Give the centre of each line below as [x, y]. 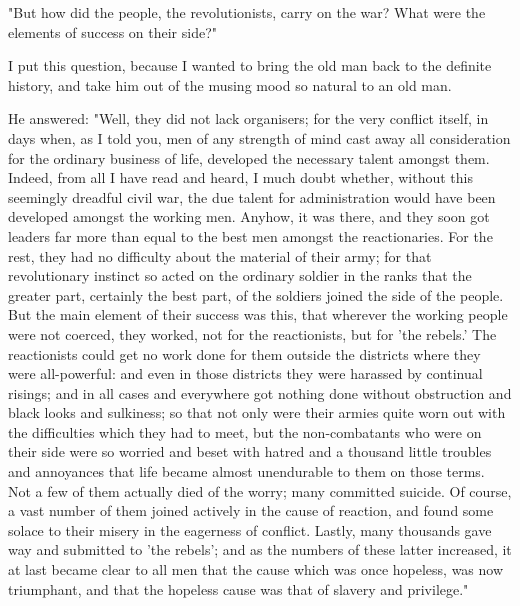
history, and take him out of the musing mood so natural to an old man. [230, 84]
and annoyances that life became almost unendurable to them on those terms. [246, 471]
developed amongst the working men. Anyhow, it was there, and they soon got [249, 216]
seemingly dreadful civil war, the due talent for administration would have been [252, 196]
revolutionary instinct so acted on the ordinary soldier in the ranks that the [240, 275]
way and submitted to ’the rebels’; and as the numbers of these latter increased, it [260, 549]
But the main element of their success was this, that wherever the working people [258, 314]
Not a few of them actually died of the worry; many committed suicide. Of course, [260, 490]
